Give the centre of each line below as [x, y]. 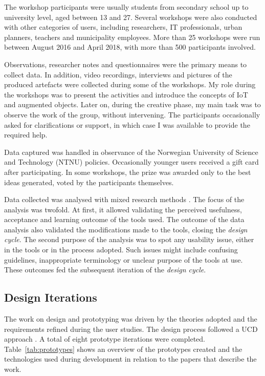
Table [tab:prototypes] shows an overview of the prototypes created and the [123, 349]
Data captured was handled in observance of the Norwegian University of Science [131, 152]
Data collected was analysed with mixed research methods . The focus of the [124, 199]
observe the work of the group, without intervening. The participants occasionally [132, 114]
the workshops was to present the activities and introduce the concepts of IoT [126, 94]
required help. [26, 135]
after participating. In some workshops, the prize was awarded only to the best [128, 172]
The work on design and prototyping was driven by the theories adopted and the [131, 319]
